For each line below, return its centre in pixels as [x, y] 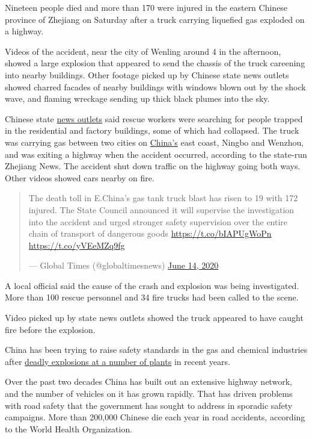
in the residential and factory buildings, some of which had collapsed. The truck [152, 130]
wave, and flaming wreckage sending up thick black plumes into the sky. [137, 98]
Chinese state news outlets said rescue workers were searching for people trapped [154, 118]
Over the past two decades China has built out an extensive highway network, [148, 381]
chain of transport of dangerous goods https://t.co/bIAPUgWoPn [150, 233]
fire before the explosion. [50, 329]
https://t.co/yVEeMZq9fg [77, 245]
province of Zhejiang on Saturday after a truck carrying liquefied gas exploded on [155, 19]
